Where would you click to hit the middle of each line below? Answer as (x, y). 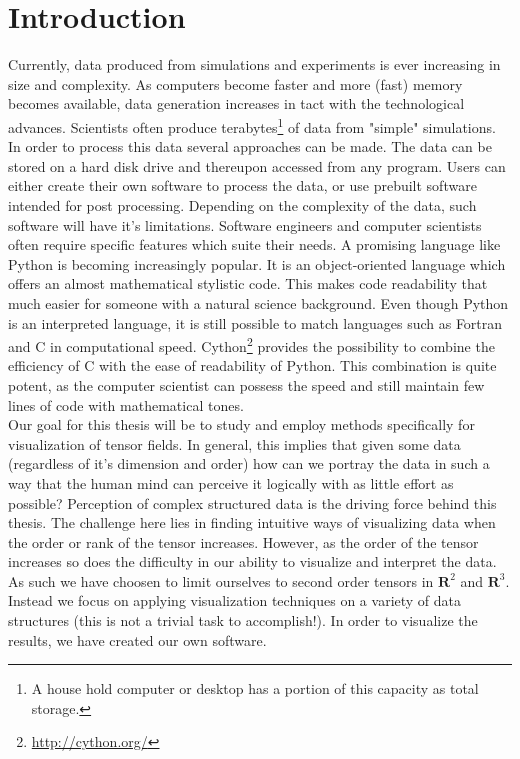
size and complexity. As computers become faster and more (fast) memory (235, 83)
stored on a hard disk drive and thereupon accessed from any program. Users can (257, 165)
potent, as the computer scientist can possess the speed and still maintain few (246, 384)
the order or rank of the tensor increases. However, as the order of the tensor (243, 541)
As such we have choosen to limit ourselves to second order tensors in (221, 580)
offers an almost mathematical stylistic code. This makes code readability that (248, 283)
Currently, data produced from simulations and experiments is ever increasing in (254, 64)
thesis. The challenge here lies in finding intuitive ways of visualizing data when (252, 522)
